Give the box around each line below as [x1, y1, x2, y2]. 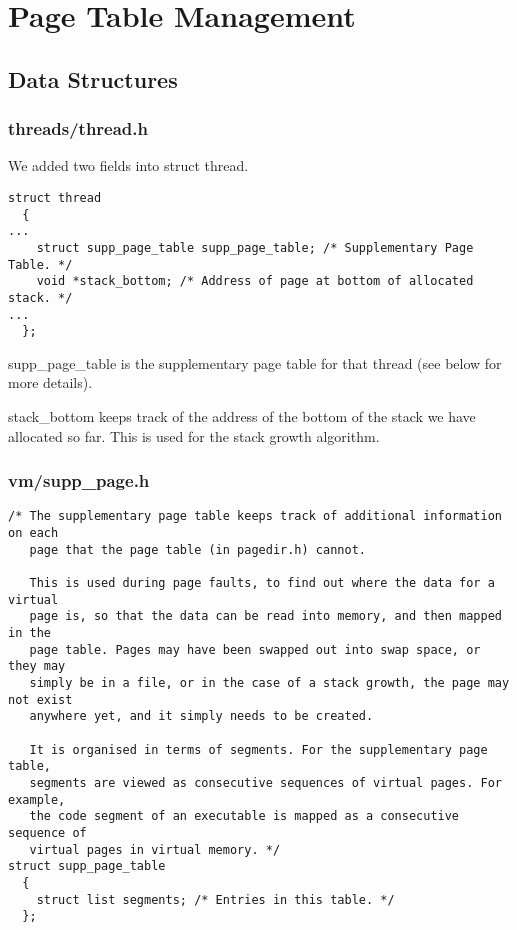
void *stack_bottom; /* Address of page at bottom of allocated [36, 274, 474, 289]
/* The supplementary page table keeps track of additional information [8, 509, 502, 524]
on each [8, 526, 59, 541]
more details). [8, 372, 93, 393]
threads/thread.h [8, 116, 148, 141]
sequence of [8, 825, 87, 840]
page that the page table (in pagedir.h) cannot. [29, 542, 366, 557]
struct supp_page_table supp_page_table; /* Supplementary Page [36, 240, 474, 255]
